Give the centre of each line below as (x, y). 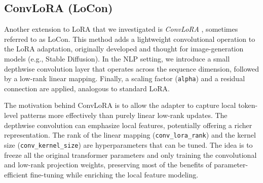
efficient (16, 174)
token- (248, 105)
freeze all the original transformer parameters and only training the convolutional (130, 155)
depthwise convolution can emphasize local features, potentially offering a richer (128, 125)
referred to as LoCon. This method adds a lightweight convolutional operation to (130, 39)
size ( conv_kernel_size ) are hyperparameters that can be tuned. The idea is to (128, 144)
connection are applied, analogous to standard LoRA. (87, 88)
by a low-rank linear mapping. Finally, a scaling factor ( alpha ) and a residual (125, 78)
